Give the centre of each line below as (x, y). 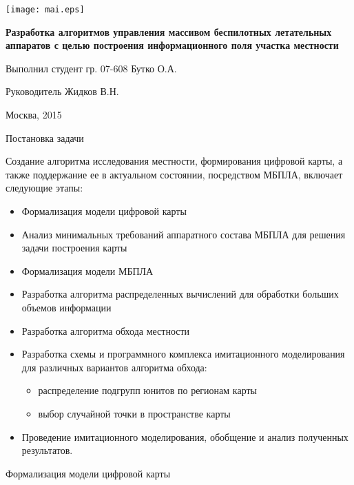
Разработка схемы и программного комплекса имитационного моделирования (183, 354)
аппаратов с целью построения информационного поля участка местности (172, 45)
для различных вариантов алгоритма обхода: (114, 367)
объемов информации (66, 307)
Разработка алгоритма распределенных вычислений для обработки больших (180, 294)
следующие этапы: (44, 188)
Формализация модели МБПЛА (87, 270)
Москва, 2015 (34, 115)
